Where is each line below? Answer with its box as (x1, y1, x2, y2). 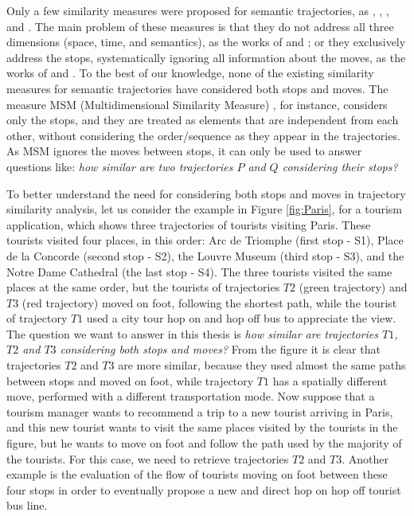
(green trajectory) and (299, 279, 408, 295)
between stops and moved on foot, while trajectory (6, 372, 254, 389)
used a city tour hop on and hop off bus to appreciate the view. (86, 310, 396, 326)
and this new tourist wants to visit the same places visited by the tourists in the (6, 419, 398, 436)
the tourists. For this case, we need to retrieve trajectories (6, 450, 289, 467)
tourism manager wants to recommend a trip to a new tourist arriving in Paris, (6, 403, 393, 420)
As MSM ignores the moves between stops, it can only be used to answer (6, 143, 362, 159)
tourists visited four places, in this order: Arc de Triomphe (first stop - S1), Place (6, 232, 404, 248)
